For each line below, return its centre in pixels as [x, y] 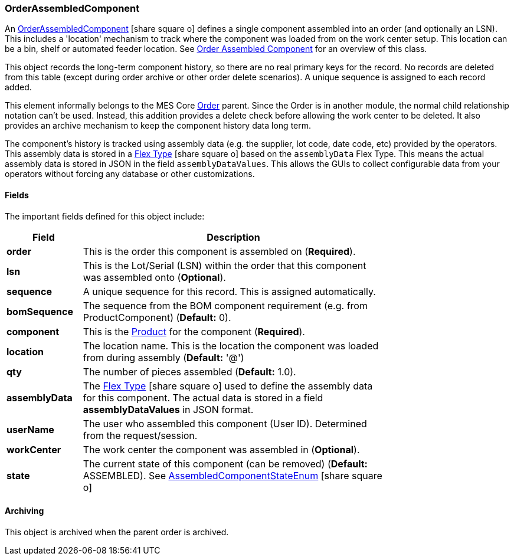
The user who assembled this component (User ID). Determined [225, 423]
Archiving [24, 511]
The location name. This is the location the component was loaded [231, 346]
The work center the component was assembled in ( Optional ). [221, 449]
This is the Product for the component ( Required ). [194, 331]
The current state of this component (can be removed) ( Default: [225, 464]
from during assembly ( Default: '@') [163, 357]
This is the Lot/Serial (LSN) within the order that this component [225, 265]
